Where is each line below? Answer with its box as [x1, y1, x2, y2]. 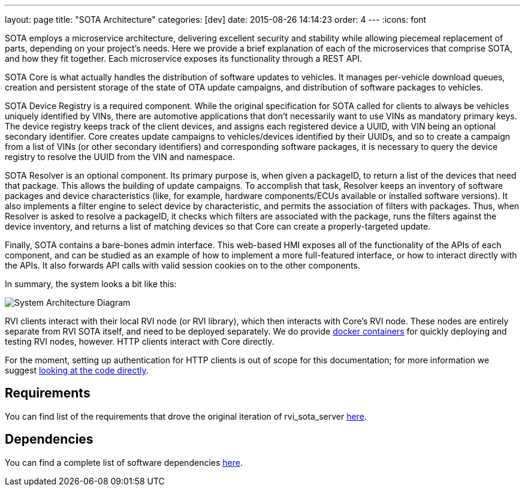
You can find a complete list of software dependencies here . [5, 457, 243, 468]
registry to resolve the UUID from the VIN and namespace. [5, 152, 235, 162]
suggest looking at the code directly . [5, 365, 149, 375]
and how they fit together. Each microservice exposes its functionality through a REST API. [5, 53, 363, 64]
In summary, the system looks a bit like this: [5, 279, 177, 289]
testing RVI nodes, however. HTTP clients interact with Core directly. [5, 336, 274, 347]
